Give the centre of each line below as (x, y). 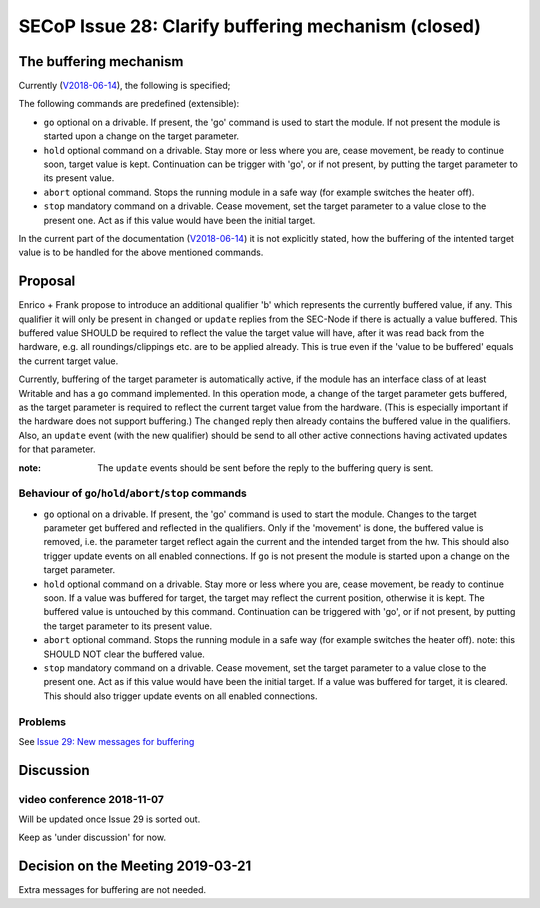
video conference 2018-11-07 (91, 799)
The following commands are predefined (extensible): (129, 104)
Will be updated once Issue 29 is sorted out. (109, 819)
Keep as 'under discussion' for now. (92, 837)
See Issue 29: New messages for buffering (106, 741)
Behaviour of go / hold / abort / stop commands (132, 493)
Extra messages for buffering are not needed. (112, 890)
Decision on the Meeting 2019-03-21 (135, 866)
